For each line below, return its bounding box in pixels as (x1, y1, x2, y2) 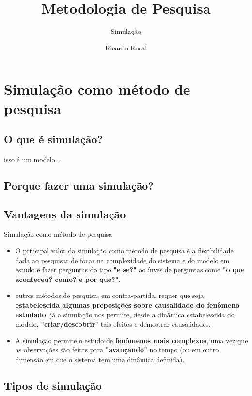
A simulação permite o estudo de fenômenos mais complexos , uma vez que (15, 335, 248, 345)
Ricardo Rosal (105, 42, 147, 52)
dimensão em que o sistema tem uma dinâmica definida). (15, 354, 185, 364)
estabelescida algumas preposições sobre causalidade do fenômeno (15, 300, 240, 310)
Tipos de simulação (4, 378, 102, 393)
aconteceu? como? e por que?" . (15, 274, 121, 284)
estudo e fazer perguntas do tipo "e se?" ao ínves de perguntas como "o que (15, 264, 245, 275)
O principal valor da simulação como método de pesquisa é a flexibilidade (15, 246, 234, 256)
